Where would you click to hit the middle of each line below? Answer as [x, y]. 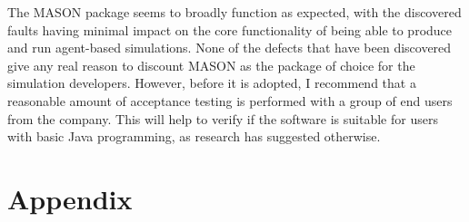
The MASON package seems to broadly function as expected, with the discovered [234, 12]
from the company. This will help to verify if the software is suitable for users [223, 118]
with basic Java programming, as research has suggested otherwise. [194, 136]
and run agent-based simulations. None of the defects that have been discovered [230, 48]
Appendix [70, 198]
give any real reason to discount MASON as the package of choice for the [211, 65]
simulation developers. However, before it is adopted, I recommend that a [212, 83]
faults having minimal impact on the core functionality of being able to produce [230, 29]
